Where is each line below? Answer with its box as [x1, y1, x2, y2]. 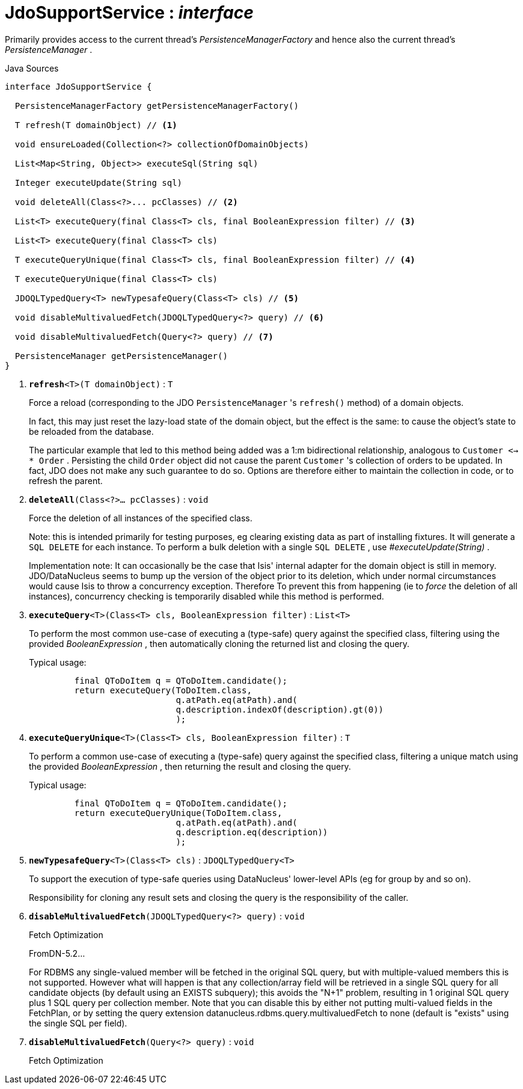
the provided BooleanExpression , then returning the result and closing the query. [29, 761, 351, 772]
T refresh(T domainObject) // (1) [14, 120, 177, 130]
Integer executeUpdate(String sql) [14, 177, 183, 188]
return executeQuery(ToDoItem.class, [74, 685, 252, 695]
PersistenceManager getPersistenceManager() [14, 351, 228, 361]
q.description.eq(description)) [176, 827, 328, 837]
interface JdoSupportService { [5, 81, 152, 91]
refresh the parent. [29, 475, 103, 486]
